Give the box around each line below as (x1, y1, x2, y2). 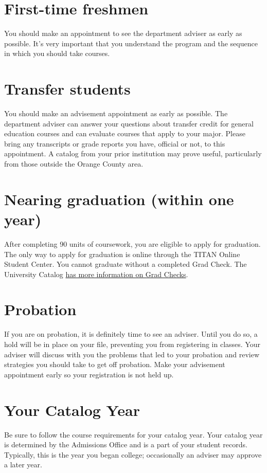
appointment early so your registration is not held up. (4, 369, 174, 379)
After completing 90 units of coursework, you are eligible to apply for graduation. (4, 238, 261, 249)
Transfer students (4, 78, 131, 99)
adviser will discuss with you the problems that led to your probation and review (4, 349, 260, 359)
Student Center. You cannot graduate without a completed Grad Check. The (4, 259, 247, 269)
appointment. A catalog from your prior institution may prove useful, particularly (4, 148, 262, 159)
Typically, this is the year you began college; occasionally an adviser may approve (4, 449, 262, 460)
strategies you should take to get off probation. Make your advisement (4, 359, 225, 370)
